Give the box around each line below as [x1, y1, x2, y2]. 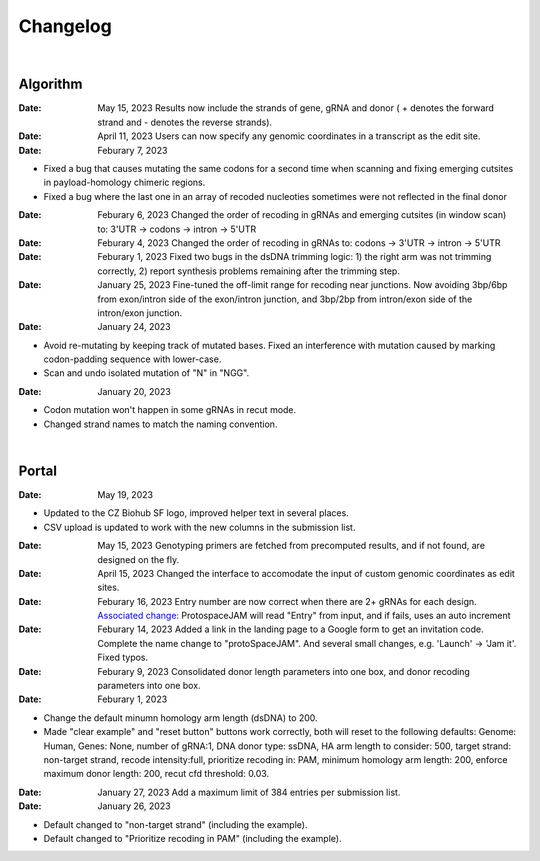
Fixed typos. [97, 651, 149, 664]
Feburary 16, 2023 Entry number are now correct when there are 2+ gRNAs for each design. [97, 595, 477, 607]
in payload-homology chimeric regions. [43, 176, 206, 189]
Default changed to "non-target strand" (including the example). [43, 818, 308, 830]
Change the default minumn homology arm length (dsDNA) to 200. [43, 711, 319, 724]
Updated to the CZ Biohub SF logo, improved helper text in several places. [43, 507, 349, 519]
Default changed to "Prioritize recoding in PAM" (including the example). [43, 832, 342, 844]
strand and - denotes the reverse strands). [97, 116, 273, 128]
